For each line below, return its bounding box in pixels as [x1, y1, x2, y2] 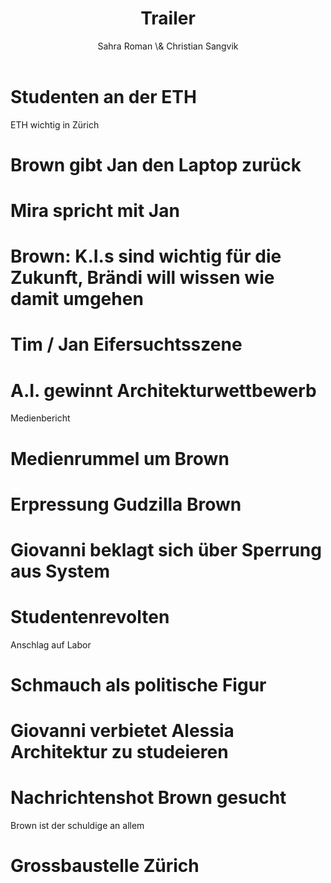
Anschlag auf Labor [10, 638, 92, 651]
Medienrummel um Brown [10, 447, 230, 470]
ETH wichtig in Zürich [10, 118, 100, 131]
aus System [10, 560, 111, 582]
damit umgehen [10, 288, 144, 311]
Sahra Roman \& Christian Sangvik [97, 40, 239, 52]
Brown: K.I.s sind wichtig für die [10, 245, 282, 268]
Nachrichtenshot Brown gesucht [10, 787, 287, 809]
